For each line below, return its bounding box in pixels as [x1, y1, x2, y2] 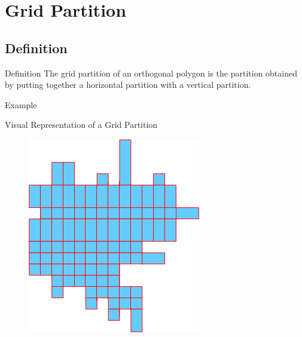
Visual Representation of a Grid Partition [5, 118, 158, 131]
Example [5, 98, 37, 111]
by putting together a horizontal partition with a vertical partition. [5, 78, 251, 91]
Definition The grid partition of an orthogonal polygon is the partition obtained [5, 66, 297, 79]
